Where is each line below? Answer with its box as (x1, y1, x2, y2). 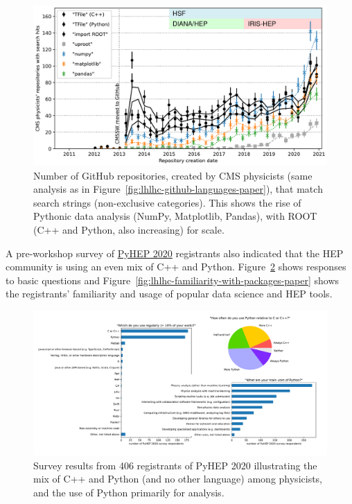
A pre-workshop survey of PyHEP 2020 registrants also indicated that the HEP (6, 245, 344, 260)
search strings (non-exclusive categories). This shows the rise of (33, 195, 301, 209)
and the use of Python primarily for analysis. (33, 485, 225, 499)
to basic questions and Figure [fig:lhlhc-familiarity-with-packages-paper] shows (6, 272, 340, 287)
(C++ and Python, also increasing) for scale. (33, 223, 225, 237)
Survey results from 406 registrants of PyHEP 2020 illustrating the (33, 458, 317, 472)
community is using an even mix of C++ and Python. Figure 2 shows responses (6, 259, 346, 274)
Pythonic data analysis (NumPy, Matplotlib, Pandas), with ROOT (33, 209, 317, 223)
